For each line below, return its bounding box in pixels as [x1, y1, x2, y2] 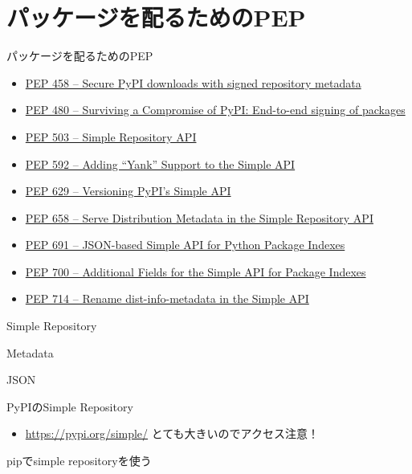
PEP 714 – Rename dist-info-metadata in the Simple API [25, 290, 309, 307]
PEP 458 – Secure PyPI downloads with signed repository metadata [25, 74, 361, 91]
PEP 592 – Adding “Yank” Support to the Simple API [25, 155, 296, 172]
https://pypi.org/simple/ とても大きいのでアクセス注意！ [25, 425, 319, 442]
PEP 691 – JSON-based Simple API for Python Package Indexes [25, 236, 345, 253]
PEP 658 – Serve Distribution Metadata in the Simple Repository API [25, 209, 373, 226]
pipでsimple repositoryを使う [6, 452, 152, 469]
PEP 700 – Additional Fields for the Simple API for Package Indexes [25, 263, 366, 280]
